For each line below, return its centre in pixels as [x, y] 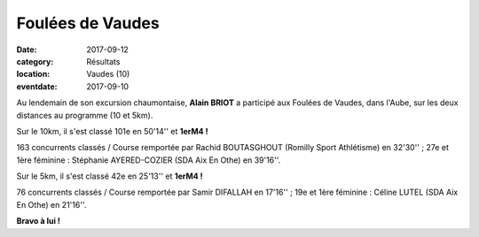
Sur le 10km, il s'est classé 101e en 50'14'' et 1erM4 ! [112, 131]
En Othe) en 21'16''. [51, 204]
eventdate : [37, 86]
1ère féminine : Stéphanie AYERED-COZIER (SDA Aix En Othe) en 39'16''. [149, 160]
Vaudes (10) [108, 74]
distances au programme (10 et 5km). [85, 115]
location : [33, 74]
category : [35, 61]
